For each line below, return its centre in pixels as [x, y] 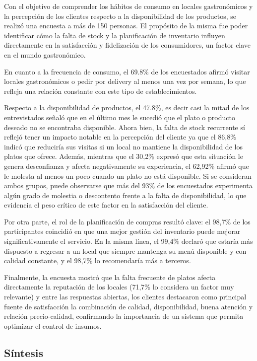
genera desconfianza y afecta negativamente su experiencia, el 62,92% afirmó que [127, 166]
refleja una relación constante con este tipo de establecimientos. [100, 91]
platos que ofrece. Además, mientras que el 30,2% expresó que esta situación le [124, 156]
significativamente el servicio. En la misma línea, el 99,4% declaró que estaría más [128, 241]
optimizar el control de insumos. [53, 325]
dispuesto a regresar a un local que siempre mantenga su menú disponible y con [125, 251]
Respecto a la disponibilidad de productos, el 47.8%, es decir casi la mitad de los [127, 108]
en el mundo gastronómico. [45, 54]
